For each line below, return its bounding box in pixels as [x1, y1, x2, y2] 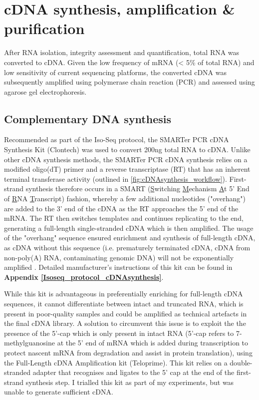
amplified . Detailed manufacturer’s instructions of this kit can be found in [4, 262, 233, 272]
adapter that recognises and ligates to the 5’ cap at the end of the [32, 367, 235, 377]
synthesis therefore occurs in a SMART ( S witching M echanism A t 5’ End [25, 183, 250, 194]
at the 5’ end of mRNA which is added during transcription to [57, 337, 249, 348]
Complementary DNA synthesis [4, 111, 172, 126]
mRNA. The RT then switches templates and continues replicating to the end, [4, 213, 244, 223]
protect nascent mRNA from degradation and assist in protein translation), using [4, 347, 253, 357]
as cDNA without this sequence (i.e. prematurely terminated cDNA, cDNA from [4, 242, 251, 253]
